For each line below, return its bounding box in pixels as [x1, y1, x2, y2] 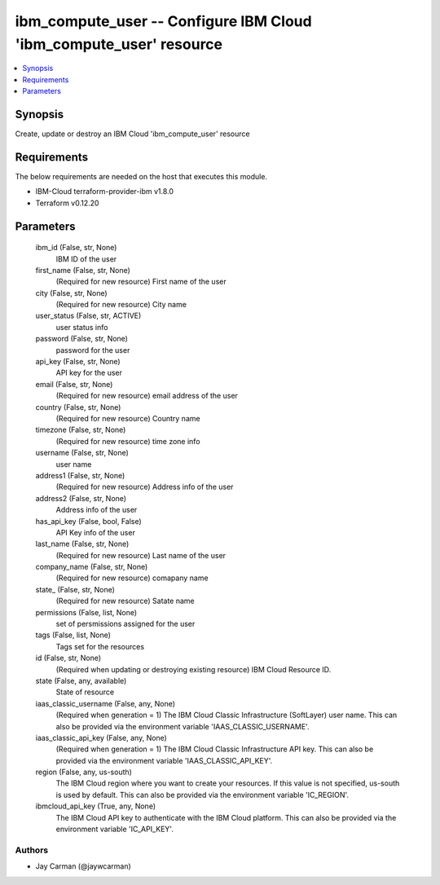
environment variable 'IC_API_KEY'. [55, 824, 174, 834]
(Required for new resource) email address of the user [55, 391, 238, 401]
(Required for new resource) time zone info [55, 436, 200, 446]
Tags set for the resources [55, 641, 145, 651]
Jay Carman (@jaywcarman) [35, 861, 132, 871]
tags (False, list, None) [35, 630, 112, 640]
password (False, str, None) [35, 334, 128, 344]
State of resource [55, 687, 115, 697]
